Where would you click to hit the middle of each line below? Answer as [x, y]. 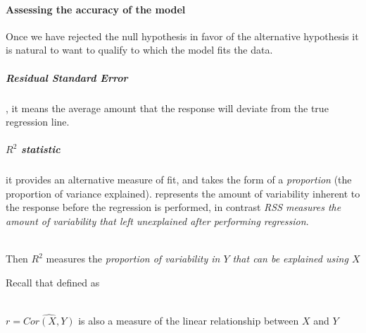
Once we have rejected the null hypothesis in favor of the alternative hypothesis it [182, 36]
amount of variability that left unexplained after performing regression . [157, 221]
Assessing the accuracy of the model [96, 9]
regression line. [38, 122]
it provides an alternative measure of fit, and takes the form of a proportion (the [179, 180]
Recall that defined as [53, 282]
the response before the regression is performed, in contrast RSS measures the [173, 207]
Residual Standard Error [67, 77]
